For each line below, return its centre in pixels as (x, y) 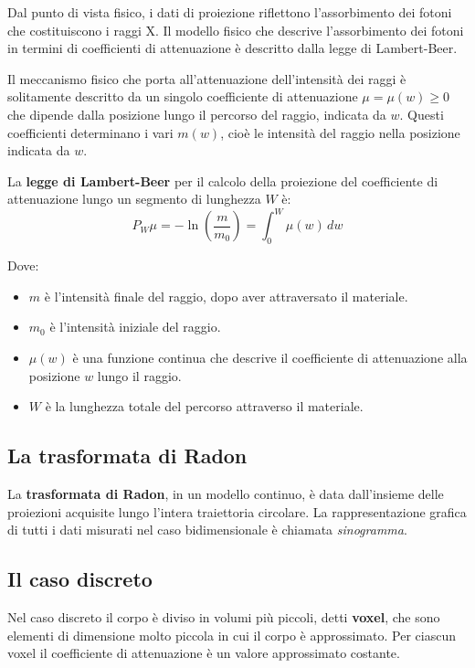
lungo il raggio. (139, 375)
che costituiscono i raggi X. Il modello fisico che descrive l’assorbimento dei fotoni (236, 30)
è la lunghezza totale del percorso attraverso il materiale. (204, 406)
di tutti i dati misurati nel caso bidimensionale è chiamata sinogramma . (207, 530)
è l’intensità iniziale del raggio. (135, 327)
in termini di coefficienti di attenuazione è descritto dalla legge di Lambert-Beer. (232, 48)
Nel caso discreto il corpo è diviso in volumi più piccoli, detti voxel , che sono (224, 616)
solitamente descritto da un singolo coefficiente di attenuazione (183, 96)
